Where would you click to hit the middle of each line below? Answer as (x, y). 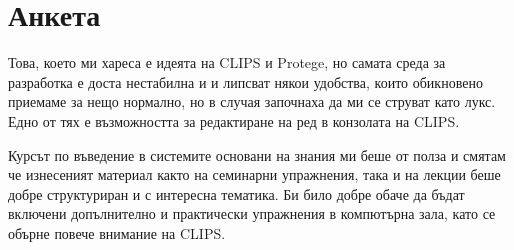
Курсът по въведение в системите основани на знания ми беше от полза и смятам (257, 154)
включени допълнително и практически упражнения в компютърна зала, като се (252, 213)
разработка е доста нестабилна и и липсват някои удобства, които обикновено (245, 81)
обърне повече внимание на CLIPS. (117, 232)
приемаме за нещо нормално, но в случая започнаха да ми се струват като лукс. (252, 101)
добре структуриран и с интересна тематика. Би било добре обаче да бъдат (236, 193)
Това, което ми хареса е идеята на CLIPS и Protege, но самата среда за (227, 62)
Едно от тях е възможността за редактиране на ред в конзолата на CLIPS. (234, 120)
